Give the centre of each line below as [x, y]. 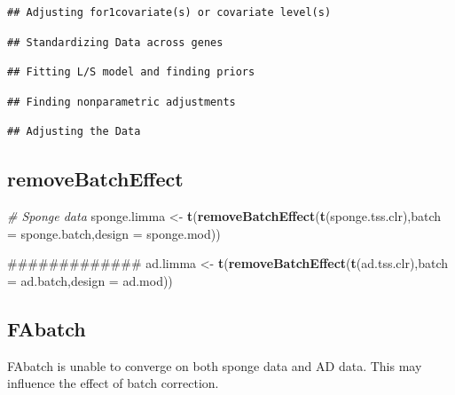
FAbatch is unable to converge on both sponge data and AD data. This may [215, 365]
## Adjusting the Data [74, 132]
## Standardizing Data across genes [115, 42]
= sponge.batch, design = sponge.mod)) [114, 233]
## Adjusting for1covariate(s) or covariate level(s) [169, 12]
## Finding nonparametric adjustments [122, 102]
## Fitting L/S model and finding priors [131, 72]
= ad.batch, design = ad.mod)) [90, 280]
